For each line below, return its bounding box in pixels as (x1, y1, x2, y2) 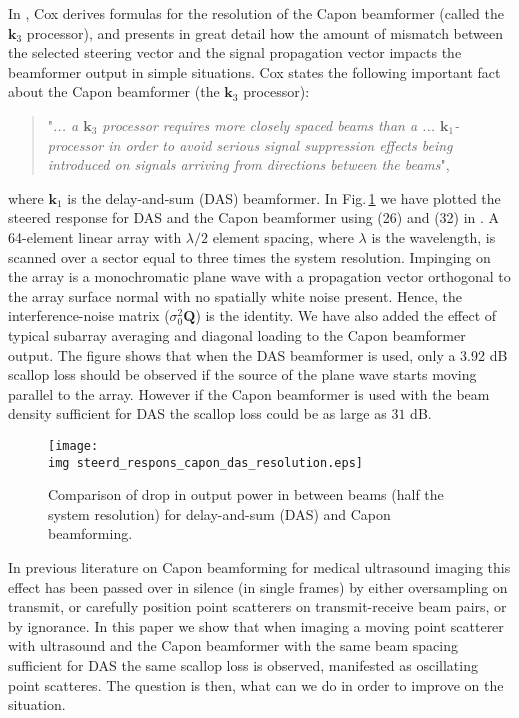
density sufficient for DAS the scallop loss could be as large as (8, 403, 387, 424)
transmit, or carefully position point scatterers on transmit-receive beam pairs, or (8, 596, 507, 617)
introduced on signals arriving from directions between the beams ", (47, 154, 450, 175)
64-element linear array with (8, 226, 182, 247)
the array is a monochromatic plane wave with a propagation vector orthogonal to (8, 266, 511, 287)
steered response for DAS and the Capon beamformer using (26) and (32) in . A (8, 207, 500, 228)
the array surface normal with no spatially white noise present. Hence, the (8, 285, 462, 306)
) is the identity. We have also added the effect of (195, 305, 497, 326)
